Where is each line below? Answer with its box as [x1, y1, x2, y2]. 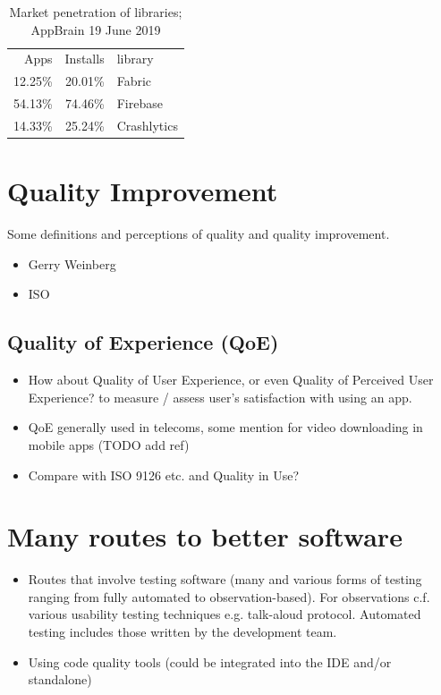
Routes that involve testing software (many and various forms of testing [28, 570, 422, 589]
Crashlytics [116, 115, 178, 134]
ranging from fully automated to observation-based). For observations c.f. [28, 587, 430, 606]
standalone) [28, 670, 92, 689]
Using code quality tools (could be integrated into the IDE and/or [28, 652, 392, 671]
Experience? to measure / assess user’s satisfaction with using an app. [28, 387, 412, 406]
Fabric [116, 72, 152, 90]
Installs [64, 49, 105, 68]
